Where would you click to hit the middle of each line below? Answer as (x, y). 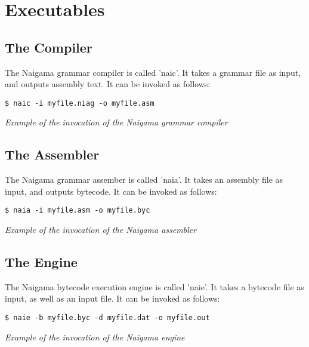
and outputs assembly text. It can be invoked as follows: (108, 84)
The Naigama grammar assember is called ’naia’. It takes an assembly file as (144, 179)
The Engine (41, 262)
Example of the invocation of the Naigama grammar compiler (116, 122)
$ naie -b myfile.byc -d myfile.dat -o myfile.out (107, 318)
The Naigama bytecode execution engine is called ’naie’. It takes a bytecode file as (154, 286)
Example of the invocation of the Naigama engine (95, 337)
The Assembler (52, 154)
